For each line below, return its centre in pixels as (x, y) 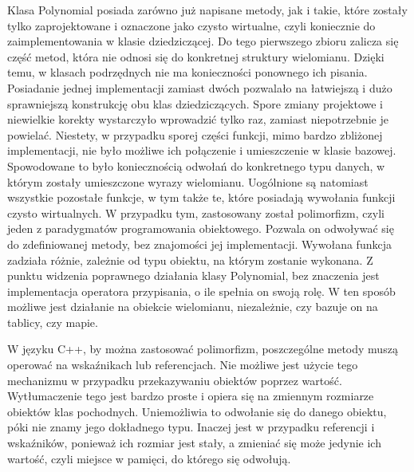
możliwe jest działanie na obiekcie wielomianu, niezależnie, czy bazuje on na (193, 307)
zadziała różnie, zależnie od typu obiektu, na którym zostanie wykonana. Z (190, 260)
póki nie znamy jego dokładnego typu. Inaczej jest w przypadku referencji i (191, 427)
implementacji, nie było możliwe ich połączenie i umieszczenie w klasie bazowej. (202, 150)
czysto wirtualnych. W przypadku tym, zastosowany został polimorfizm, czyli (196, 212)
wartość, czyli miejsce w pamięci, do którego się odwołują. (149, 458)
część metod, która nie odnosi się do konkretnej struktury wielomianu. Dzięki (196, 56)
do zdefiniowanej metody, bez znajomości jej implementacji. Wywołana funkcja (199, 244)
